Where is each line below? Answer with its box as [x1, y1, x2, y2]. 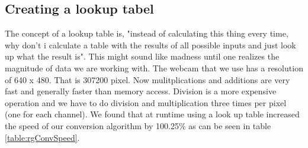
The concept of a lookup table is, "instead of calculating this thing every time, [5, 27, 288, 40]
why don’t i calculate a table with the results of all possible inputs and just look [5, 38, 296, 51]
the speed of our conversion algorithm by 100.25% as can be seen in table [5, 119, 271, 131]
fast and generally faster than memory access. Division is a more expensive [5, 85, 277, 97]
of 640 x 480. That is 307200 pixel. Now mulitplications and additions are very [5, 73, 290, 85]
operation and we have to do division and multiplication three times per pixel [5, 96, 287, 108]
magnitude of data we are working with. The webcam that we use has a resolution [5, 61, 303, 74]
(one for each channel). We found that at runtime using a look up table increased [5, 108, 300, 120]
